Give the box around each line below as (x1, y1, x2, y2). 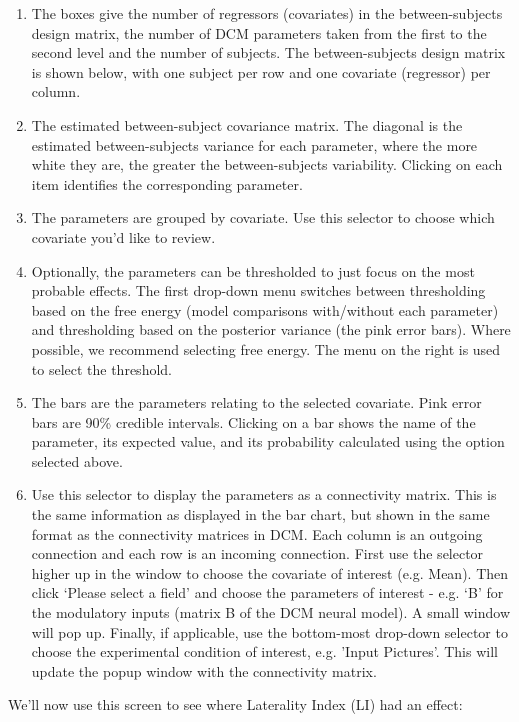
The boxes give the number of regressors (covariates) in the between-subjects (31, 3, 503, 23)
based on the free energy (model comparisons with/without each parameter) (31, 299, 499, 320)
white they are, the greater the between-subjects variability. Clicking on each (31, 154, 503, 175)
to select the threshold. (31, 358, 172, 379)
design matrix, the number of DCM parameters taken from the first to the (31, 22, 487, 43)
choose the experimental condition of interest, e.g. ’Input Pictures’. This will (31, 641, 498, 662)
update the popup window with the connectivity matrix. (31, 660, 377, 681)
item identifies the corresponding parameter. (31, 173, 303, 194)
